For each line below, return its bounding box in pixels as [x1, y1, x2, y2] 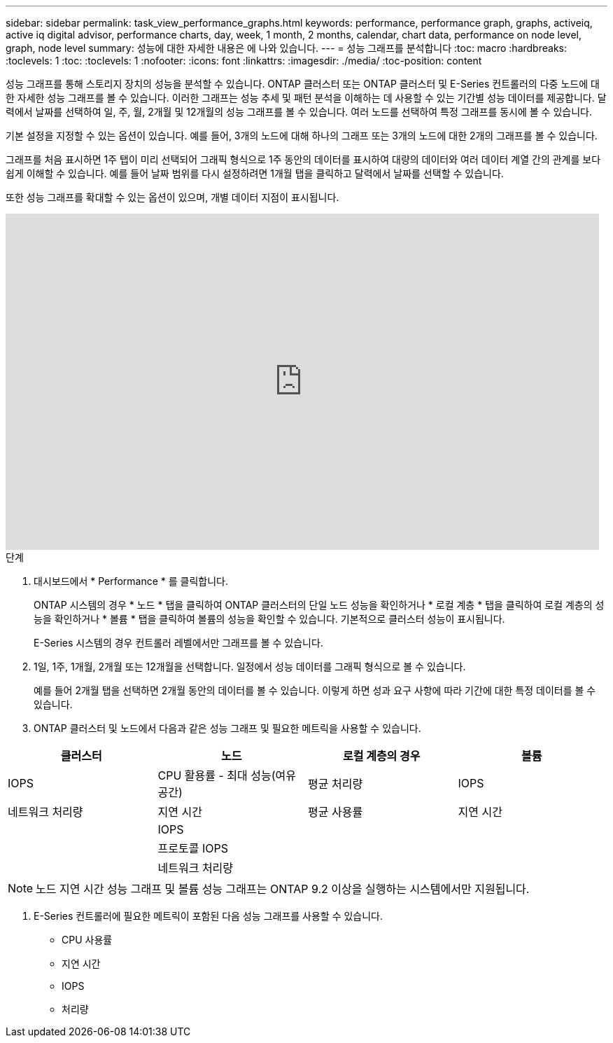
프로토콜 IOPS [157, 841, 228, 855]
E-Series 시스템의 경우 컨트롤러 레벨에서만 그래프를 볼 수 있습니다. [34, 637, 323, 649]
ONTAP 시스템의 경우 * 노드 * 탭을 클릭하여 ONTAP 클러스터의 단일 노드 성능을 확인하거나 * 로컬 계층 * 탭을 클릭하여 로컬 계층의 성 [34, 599, 605, 611]
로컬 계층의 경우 [342, 749, 421, 763]
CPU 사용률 [62, 934, 113, 946]
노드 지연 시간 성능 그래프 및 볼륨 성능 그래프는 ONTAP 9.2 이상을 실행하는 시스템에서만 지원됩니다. [36, 882, 530, 896]
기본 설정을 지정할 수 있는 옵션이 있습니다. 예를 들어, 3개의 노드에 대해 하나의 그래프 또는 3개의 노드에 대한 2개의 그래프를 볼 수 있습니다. [6, 130, 598, 141]
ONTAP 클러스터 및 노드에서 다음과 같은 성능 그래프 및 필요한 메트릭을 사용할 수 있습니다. [34, 722, 421, 734]
